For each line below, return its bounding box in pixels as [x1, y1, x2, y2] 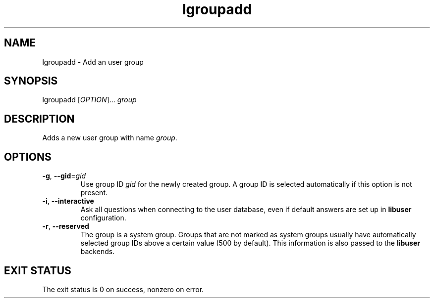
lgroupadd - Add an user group [42, 57, 144, 66]
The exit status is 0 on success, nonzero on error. [42, 285, 204, 294]
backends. [80, 247, 115, 256]
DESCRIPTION [4, 112, 75, 125]
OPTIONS [4, 150, 52, 163]
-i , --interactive [42, 197, 94, 206]
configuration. [80, 214, 126, 222]
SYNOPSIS [4, 75, 58, 87]
